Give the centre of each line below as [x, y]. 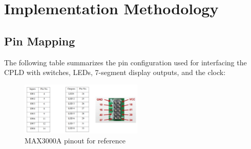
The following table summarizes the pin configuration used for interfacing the [126, 62]
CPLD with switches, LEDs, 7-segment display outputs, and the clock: [115, 72]
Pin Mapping [40, 41]
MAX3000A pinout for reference [75, 141]
